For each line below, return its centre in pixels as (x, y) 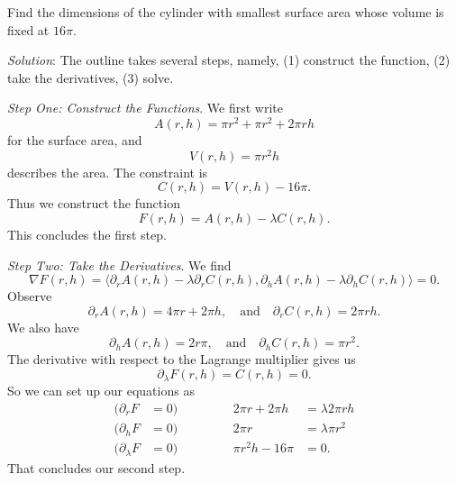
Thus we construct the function (94, 203)
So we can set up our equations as (101, 391)
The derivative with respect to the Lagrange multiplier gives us (182, 359)
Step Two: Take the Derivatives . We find (119, 264)
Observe (30, 296)
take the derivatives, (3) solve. (91, 77)
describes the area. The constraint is (108, 172)
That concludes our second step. (96, 467)
